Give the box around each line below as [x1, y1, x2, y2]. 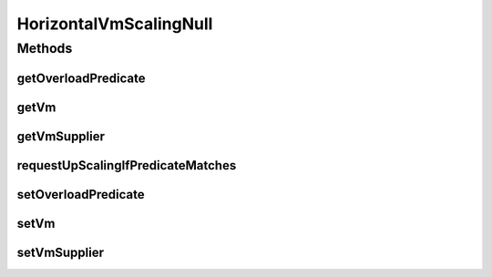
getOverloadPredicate [16, 70, 146, 86]
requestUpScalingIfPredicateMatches [16, 158, 237, 173]
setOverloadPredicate [16, 187, 145, 202]
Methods [16, 40, 73, 56]
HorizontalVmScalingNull [16, 14, 213, 34]
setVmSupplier [16, 244, 105, 260]
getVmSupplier [16, 128, 105, 144]
